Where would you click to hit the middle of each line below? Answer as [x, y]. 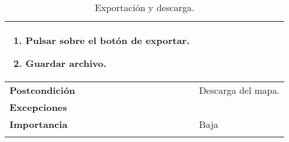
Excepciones [38, 107]
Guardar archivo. [66, 63]
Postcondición [42, 90]
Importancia [39, 124]
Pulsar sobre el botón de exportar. [108, 40]
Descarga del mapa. [239, 90]
